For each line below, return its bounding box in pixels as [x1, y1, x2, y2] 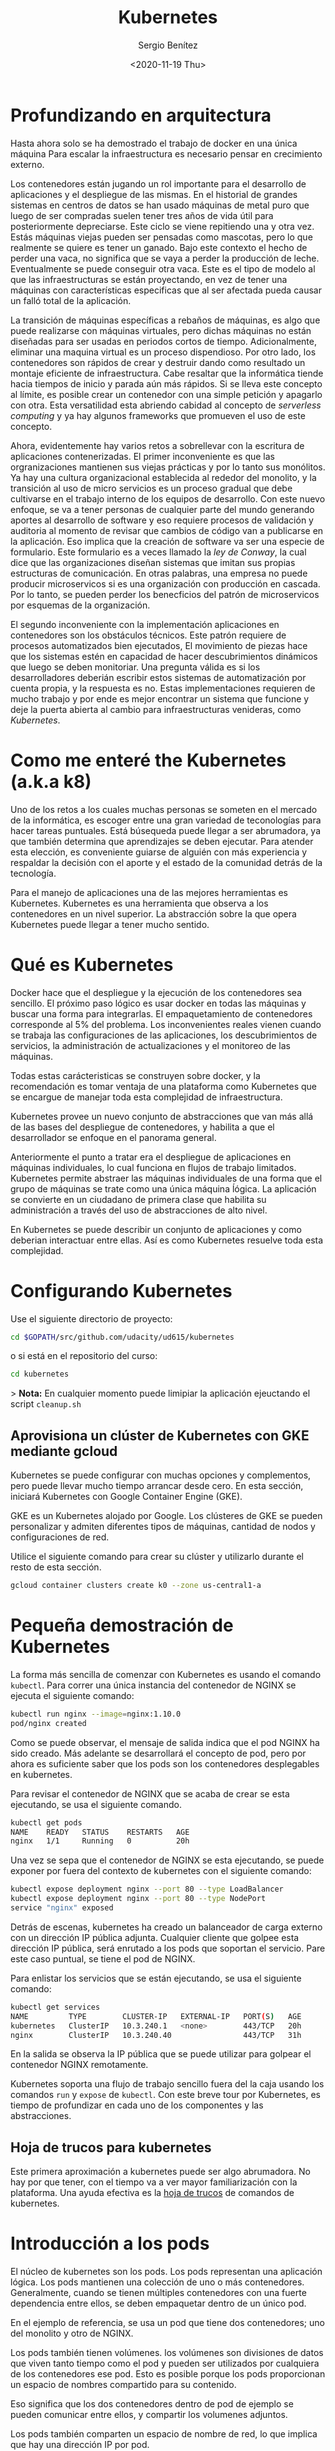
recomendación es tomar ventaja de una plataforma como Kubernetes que [10, 1080, 317, 1092]
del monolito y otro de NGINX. [10, 2327, 134, 2340]
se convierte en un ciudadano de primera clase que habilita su [10, 1193, 267, 1205]
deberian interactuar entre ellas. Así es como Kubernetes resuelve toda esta [10, 1234, 324, 1246]
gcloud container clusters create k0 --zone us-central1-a [10, 1581, 262, 1591]
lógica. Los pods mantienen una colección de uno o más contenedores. [10, 2276, 305, 2288]
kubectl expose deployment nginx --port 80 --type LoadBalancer [10, 1884, 284, 1895]
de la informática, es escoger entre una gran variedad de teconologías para [10, 814, 322, 826]
